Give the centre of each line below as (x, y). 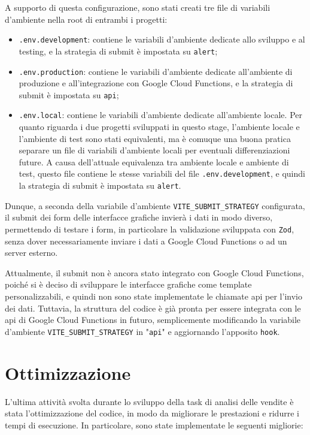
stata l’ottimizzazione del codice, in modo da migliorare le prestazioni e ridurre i (152, 413)
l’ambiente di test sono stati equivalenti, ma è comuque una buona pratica (155, 138)
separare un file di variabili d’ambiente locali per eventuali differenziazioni (154, 150)
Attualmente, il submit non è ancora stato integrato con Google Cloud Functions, (154, 272)
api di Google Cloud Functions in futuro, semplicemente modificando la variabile (153, 320)
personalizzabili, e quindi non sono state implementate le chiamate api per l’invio (154, 296)
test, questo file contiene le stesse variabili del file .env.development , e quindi (162, 173)
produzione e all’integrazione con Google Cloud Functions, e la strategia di (156, 83)
